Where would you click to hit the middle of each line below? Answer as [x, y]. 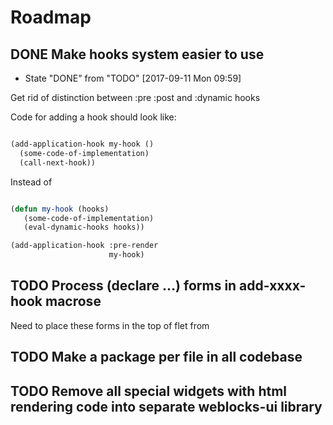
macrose [73, 301]
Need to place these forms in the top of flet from [110, 325]
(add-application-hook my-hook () [82, 144]
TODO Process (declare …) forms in [123, 286]
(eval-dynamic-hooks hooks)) [84, 227]
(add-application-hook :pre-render [84, 246]
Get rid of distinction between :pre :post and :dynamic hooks [135, 97]
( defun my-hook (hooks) [60, 209]
